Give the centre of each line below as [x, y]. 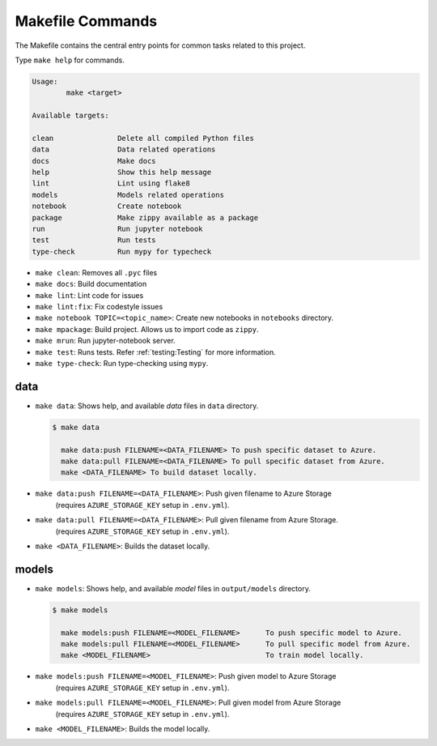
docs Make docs [94, 161]
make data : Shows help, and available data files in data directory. [147, 406]
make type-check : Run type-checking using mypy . [122, 363]
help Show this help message [122, 173]
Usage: [45, 81]
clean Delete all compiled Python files [143, 138]
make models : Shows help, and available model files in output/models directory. [173, 588]
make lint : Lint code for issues [89, 295]
